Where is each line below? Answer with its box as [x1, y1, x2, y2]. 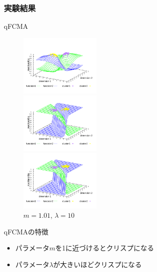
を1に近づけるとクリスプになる [55, 243, 154, 253]
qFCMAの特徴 [4, 226, 49, 236]
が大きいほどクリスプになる [53, 259, 142, 270]
